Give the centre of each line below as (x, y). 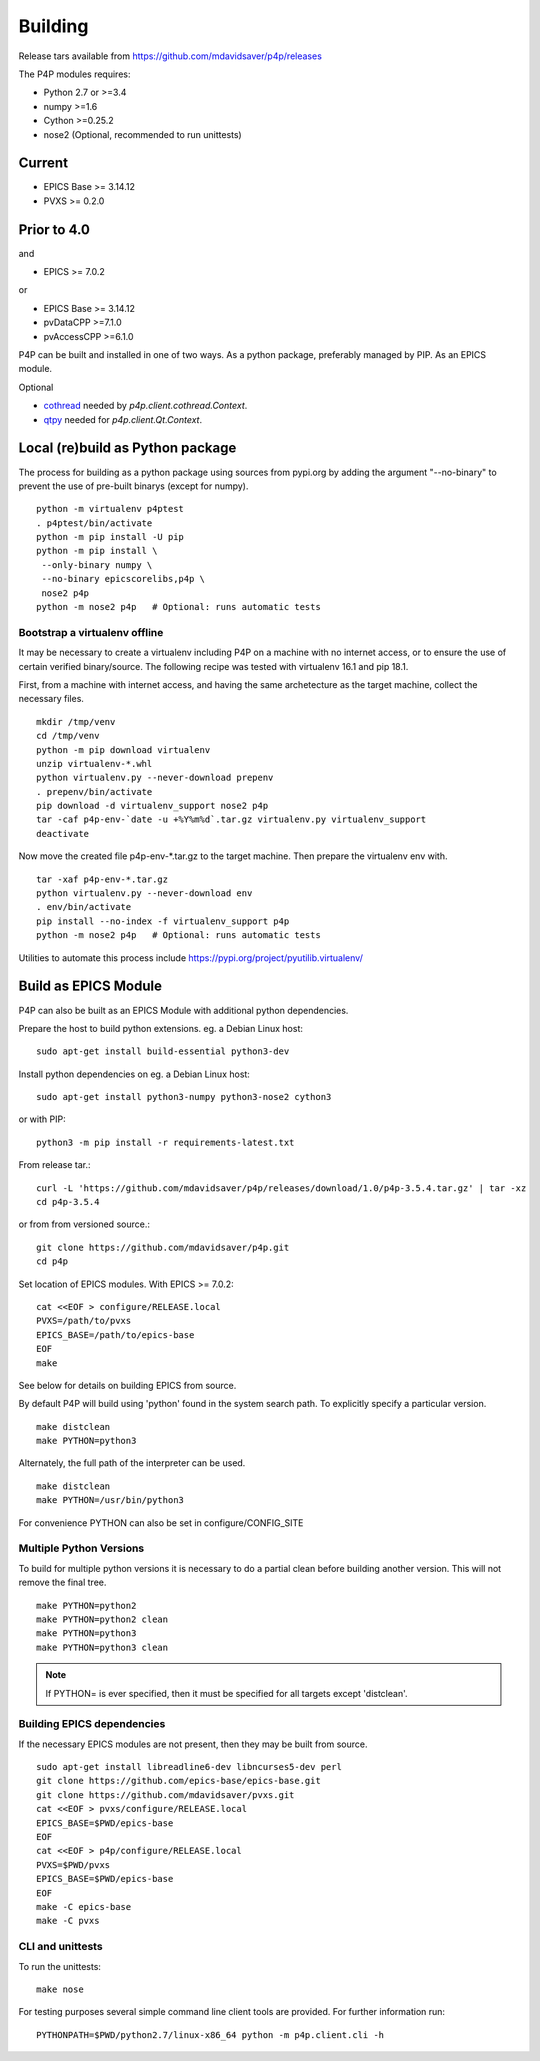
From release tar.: (54, 1165)
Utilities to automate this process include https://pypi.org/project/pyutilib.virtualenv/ (191, 957)
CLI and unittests (61, 1947)
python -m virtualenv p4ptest (110, 509)
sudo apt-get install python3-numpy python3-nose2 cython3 (184, 1097)
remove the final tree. (62, 1582)
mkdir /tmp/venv (76, 721)
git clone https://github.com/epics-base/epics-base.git (179, 1781)
